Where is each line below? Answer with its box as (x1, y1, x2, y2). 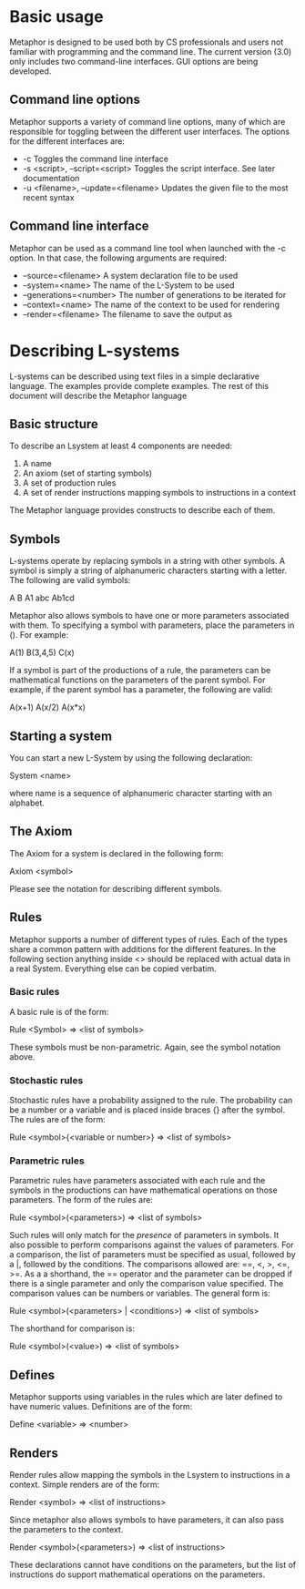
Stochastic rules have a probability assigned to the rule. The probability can (9, 1095, 293, 1106)
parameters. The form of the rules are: (9, 1194, 153, 1205)
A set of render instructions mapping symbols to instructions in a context (22, 487, 296, 498)
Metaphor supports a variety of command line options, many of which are (9, 116, 286, 127)
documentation (22, 172, 80, 183)
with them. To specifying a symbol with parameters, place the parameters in (9, 620, 295, 630)
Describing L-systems (9, 340, 180, 361)
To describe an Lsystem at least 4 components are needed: (9, 440, 233, 452)
